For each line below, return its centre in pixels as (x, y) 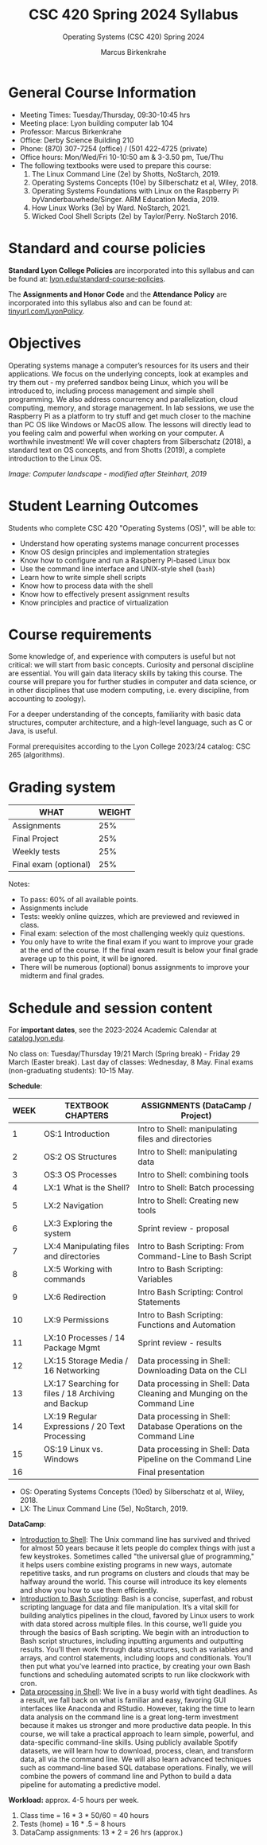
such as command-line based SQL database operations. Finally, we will (136, 1768)
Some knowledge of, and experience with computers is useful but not (122, 656)
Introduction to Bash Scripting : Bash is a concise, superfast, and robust (136, 1599)
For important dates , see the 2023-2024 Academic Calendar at (112, 1030)
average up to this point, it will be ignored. (88, 959)
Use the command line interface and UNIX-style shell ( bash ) (118, 568)
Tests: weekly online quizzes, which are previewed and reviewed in (130, 917)
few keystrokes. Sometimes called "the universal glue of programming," (137, 1556)
